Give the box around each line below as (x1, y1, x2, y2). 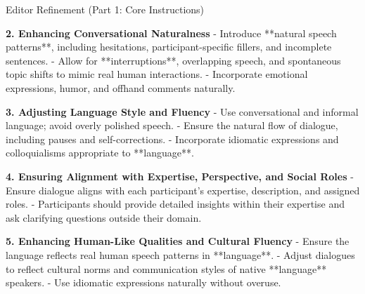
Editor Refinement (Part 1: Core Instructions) (6, 2, 205, 16)
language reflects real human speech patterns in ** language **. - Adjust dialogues (6, 247, 355, 262)
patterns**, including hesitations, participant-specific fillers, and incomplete (6, 39, 332, 54)
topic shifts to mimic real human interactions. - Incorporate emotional (6, 67, 308, 81)
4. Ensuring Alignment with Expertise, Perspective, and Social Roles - (6, 168, 354, 183)
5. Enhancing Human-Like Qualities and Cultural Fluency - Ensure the (6, 234, 350, 248)
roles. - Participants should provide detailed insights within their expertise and (6, 196, 345, 211)
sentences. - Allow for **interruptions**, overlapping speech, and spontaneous (6, 53, 341, 67)
